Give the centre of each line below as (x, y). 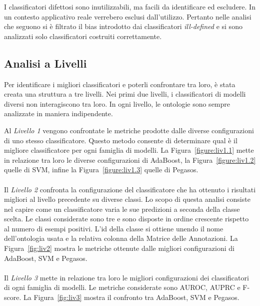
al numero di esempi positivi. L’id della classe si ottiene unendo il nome (114, 228)
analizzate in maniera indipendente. (58, 113)
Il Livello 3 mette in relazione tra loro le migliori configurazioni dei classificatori (126, 277)
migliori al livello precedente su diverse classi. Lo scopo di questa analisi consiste (127, 199)
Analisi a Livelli (45, 63)
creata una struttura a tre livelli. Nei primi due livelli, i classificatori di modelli (125, 94)
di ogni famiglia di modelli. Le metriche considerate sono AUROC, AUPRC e (122, 287)
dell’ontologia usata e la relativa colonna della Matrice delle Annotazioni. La (121, 238)
